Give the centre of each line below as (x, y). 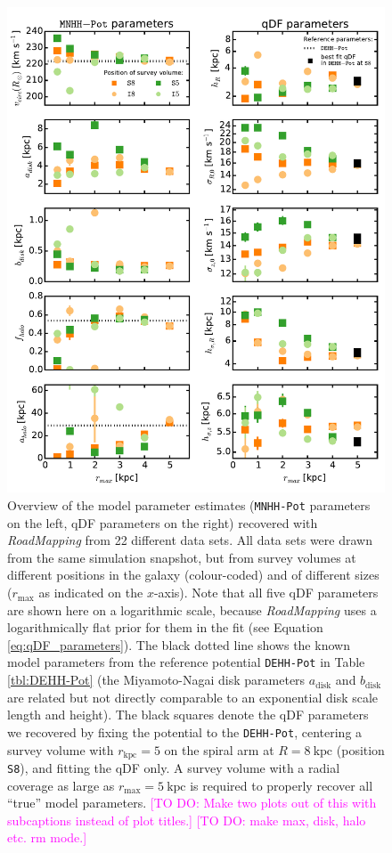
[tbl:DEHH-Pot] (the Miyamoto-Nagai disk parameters (156, 680)
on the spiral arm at (219, 749)
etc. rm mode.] (47, 837)
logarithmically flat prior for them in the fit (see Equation (165, 627)
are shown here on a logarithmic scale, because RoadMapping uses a (192, 609)
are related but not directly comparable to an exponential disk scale (193, 697)
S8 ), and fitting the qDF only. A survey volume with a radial (174, 767)
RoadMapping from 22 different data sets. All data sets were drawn (190, 540)
